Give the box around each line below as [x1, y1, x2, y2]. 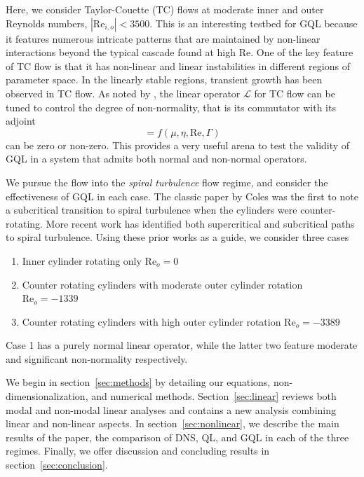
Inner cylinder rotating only [22, 253, 142, 268]
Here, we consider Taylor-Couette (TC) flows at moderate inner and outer [6, 2, 324, 16]
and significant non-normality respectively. [6, 351, 188, 366]
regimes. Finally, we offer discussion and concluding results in [6, 443, 270, 458]
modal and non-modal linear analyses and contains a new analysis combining [6, 402, 337, 417]
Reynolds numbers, [6, 15, 88, 30]
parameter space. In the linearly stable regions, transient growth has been [6, 72, 323, 87]
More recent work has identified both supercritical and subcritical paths [46, 216, 355, 230]
